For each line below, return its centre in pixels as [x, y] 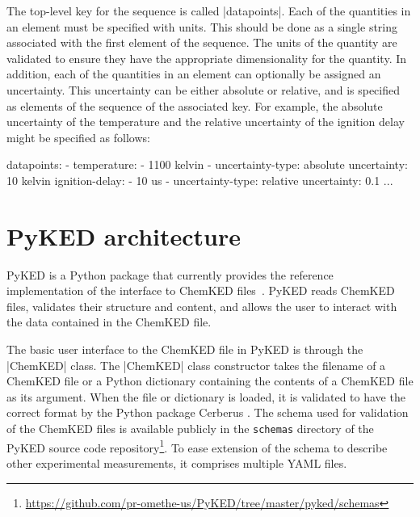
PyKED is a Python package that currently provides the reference [170, 274]
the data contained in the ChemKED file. [109, 322]
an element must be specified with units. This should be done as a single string [202, 26]
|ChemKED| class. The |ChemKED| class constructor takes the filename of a [196, 365]
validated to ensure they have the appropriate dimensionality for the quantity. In [207, 58]
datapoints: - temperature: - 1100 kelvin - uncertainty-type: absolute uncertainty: [207, 164]
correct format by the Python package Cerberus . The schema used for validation [208, 412]
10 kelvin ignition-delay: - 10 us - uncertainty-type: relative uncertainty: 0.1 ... [200, 180]
